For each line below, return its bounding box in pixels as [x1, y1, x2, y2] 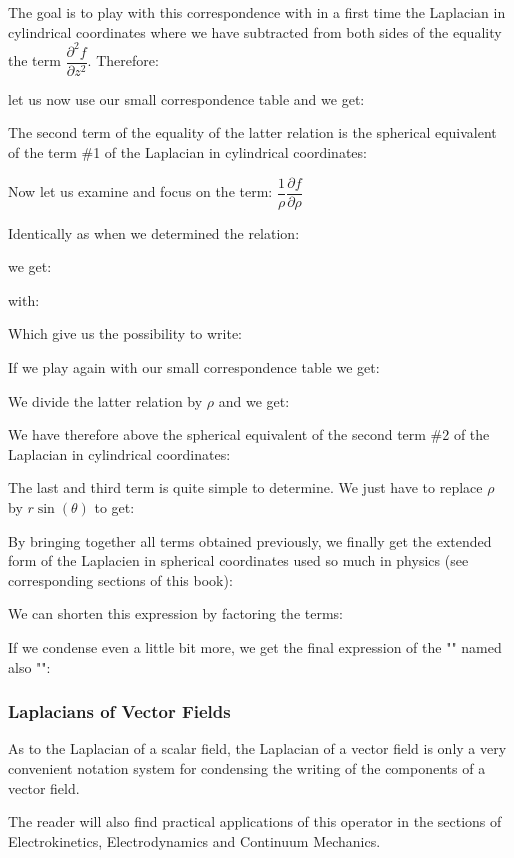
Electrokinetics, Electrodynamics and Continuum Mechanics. [8, 830, 381, 851]
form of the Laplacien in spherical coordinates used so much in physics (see [8, 550, 469, 571]
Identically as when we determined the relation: [8, 222, 300, 243]
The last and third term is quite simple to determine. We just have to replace [8, 477, 483, 498]
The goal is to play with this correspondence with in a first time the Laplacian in [8, 2, 506, 22]
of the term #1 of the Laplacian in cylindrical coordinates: [8, 141, 367, 162]
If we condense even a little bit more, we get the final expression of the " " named [8, 636, 502, 657]
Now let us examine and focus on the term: [8, 181, 273, 201]
